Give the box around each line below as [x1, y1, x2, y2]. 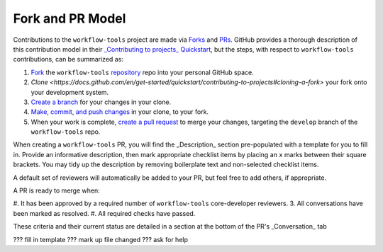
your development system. [30, 88, 109, 96]
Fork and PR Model [13, 11, 126, 26]
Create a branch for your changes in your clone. [30, 98, 172, 106]
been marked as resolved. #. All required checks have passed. [13, 209, 196, 217]
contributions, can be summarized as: [13, 55, 124, 64]
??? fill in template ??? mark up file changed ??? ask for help [13, 235, 188, 244]
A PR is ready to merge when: [13, 186, 100, 195]
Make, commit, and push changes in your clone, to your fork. [30, 108, 209, 116]
